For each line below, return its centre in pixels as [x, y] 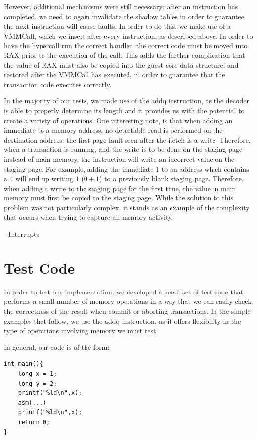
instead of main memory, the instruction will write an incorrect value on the [119, 159]
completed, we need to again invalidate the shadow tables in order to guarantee [124, 16]
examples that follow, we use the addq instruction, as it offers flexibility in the [123, 320]
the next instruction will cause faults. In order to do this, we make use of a [117, 26]
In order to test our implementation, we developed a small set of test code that [124, 291]
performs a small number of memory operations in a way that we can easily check [128, 301]
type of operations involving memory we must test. [81, 330]
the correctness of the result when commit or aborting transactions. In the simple [127, 311]
